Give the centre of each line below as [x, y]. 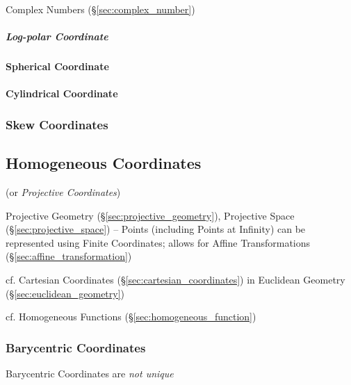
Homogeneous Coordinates [104, 163]
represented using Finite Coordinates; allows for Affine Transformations [158, 242]
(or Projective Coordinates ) [63, 191]
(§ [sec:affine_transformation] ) [69, 256]
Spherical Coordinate [57, 66]
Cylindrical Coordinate [62, 93]
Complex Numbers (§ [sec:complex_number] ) [100, 9]
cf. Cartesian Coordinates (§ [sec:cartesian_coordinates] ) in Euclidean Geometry [175, 279]
